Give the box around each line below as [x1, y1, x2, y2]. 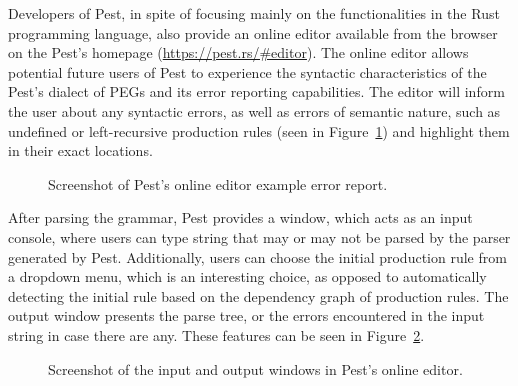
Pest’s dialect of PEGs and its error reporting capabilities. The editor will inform [8, 81, 505, 102]
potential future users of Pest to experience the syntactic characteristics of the [8, 61, 487, 82]
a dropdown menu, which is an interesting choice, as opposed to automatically [8, 266, 487, 287]
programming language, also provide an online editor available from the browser [8, 22, 498, 43]
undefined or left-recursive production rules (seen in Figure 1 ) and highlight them [8, 120, 510, 141]
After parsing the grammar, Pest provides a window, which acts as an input [8, 207, 473, 228]
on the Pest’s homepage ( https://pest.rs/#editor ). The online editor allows [8, 42, 469, 63]
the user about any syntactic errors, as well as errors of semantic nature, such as [8, 100, 501, 121]
